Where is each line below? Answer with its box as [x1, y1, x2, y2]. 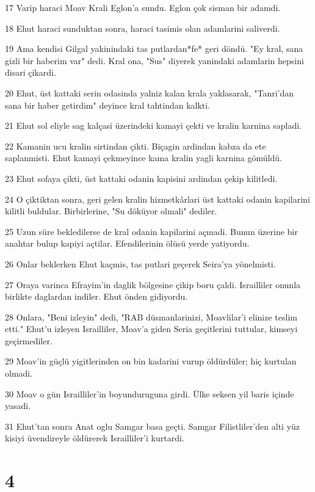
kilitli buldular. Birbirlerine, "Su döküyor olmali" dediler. [5, 204, 217, 217]
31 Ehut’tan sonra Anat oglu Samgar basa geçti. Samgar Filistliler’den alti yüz [5, 419, 300, 432]
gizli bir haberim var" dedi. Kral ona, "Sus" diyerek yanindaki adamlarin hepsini [5, 54, 304, 67]
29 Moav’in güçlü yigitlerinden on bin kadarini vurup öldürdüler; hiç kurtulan [5, 355, 297, 367]
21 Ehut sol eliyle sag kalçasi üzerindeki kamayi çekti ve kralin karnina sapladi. [5, 119, 302, 132]
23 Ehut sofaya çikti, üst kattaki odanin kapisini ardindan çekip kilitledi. [5, 172, 278, 184]
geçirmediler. [5, 334, 52, 347]
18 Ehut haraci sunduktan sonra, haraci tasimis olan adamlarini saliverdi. [5, 21, 280, 34]
